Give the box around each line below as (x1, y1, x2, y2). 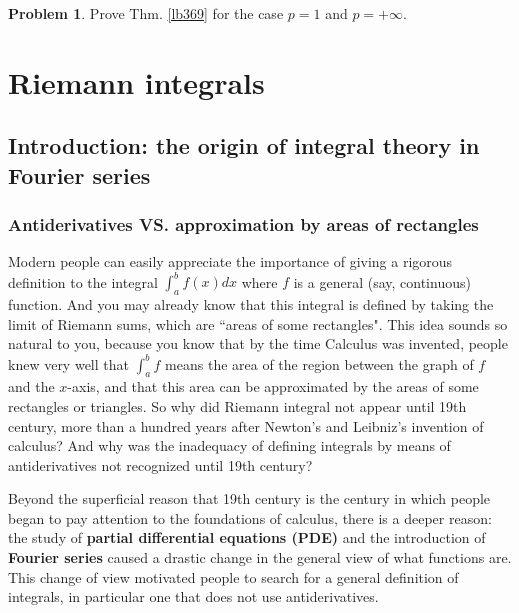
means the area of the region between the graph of (165, 353, 474, 374)
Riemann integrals (8, 61, 265, 102)
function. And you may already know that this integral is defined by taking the (8, 294, 494, 315)
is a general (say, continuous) (293, 271, 471, 292)
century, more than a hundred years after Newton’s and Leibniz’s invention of (8, 415, 484, 436)
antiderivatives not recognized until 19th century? (8, 454, 313, 475)
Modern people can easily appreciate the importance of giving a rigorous (8, 251, 453, 272)
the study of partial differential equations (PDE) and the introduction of (8, 527, 486, 548)
